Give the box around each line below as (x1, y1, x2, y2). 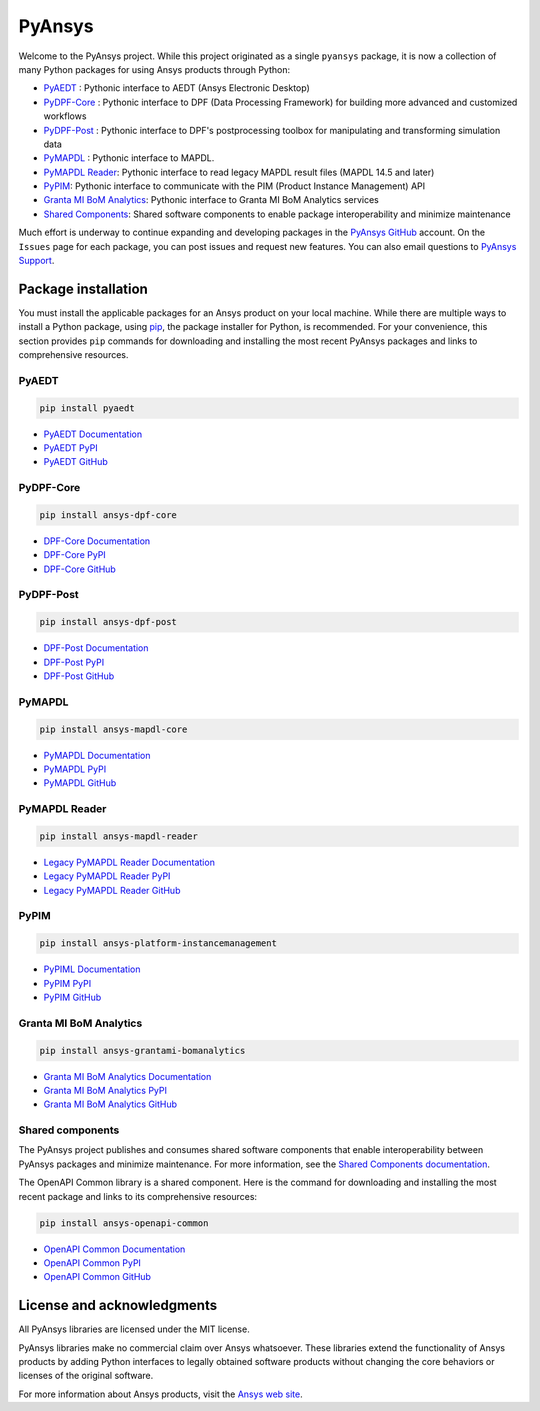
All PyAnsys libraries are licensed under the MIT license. (18, 1323, 250, 1335)
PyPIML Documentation (43, 963, 141, 975)
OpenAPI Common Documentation (43, 1243, 186, 1255)
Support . (18, 255, 55, 267)
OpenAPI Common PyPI (43, 1256, 142, 1269)
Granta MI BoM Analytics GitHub (43, 1098, 178, 1110)
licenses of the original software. (18, 1370, 154, 1382)
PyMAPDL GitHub (43, 777, 117, 789)
